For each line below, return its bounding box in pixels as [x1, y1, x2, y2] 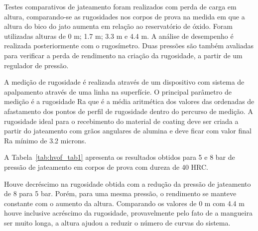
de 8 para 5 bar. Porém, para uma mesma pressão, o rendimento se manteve [4, 188, 237, 199]
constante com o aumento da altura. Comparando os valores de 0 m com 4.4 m [4, 198, 245, 208]
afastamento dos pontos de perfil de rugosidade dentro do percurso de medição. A [4, 106, 253, 116]
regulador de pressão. [4, 60, 69, 70]
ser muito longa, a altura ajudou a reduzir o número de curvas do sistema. [4, 217, 231, 228]
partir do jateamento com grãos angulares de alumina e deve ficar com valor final [4, 125, 252, 136]
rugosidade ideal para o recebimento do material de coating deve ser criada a [4, 115, 239, 126]
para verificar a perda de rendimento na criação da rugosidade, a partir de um [4, 50, 243, 60]
